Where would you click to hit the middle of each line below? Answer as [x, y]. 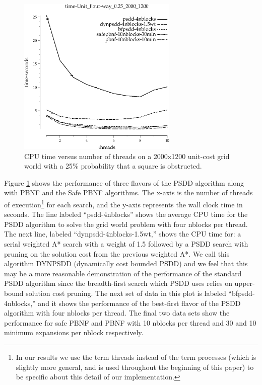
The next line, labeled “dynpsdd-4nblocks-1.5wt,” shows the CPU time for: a [123, 234]
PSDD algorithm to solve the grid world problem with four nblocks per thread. [126, 224]
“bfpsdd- [242, 293]
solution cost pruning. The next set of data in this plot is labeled [126, 293]
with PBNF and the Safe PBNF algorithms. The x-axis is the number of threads [128, 192]
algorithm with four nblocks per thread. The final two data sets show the [117, 313]
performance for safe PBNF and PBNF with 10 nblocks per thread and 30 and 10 [130, 322]
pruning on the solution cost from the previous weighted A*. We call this [117, 253]
